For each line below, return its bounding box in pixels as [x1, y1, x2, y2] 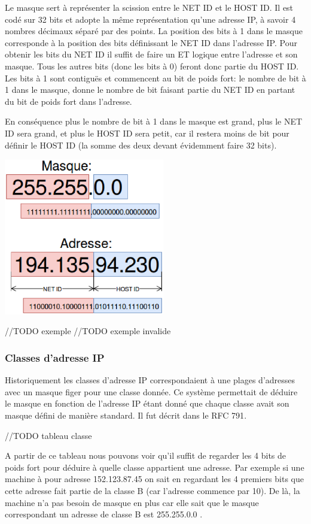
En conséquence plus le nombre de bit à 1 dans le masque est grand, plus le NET [5, 115, 303, 128]
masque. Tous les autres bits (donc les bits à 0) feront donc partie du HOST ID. [5, 59, 299, 72]
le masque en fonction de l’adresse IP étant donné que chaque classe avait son [5, 397, 289, 410]
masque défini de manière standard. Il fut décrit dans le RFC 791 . [5, 409, 247, 422]
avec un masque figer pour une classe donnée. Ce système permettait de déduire [5, 385, 298, 398]
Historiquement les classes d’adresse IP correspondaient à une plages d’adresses [5, 374, 295, 386]
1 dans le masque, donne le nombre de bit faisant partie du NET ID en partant [5, 83, 295, 96]
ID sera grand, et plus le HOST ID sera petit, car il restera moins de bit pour [5, 126, 289, 139]
